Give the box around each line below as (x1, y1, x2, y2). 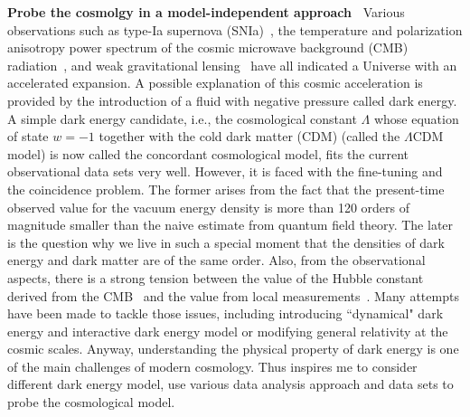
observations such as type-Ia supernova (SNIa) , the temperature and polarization (7, 20, 463, 39)
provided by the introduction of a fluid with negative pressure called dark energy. (7, 90, 457, 109)
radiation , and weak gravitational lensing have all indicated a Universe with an (7, 55, 457, 74)
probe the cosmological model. (7, 393, 175, 412)
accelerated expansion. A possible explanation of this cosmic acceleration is (7, 73, 423, 92)
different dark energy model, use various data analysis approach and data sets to (7, 374, 454, 393)
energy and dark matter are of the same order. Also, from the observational (7, 251, 426, 270)
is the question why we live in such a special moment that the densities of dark (7, 232, 445, 251)
